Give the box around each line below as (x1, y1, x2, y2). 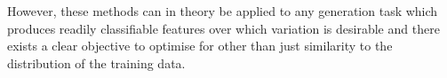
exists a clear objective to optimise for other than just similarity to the (7, 36, 393, 55)
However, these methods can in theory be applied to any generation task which (7, 2, 438, 19)
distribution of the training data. (7, 53, 186, 72)
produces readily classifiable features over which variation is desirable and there (7, 19, 440, 37)
